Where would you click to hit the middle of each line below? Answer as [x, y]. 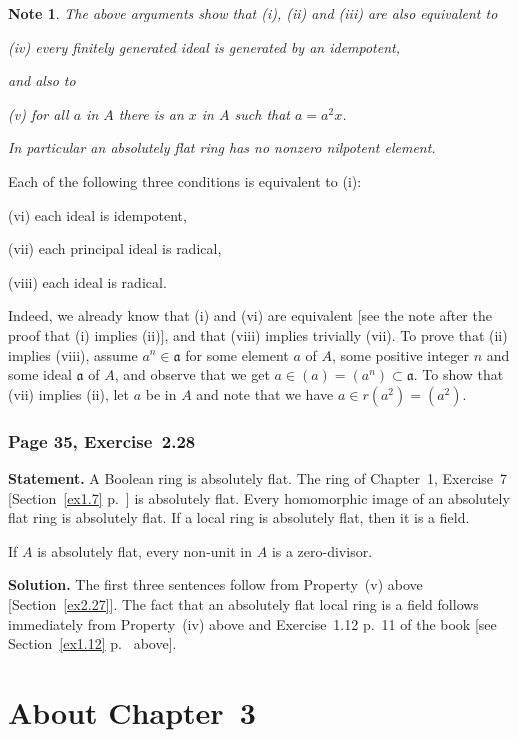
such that [262, 113]
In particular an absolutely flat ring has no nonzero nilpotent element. [222, 147]
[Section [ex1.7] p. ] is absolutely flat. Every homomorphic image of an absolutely [259, 497]
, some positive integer [400, 354]
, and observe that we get [192, 374]
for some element [237, 354]
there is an [151, 113]
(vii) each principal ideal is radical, [115, 248]
